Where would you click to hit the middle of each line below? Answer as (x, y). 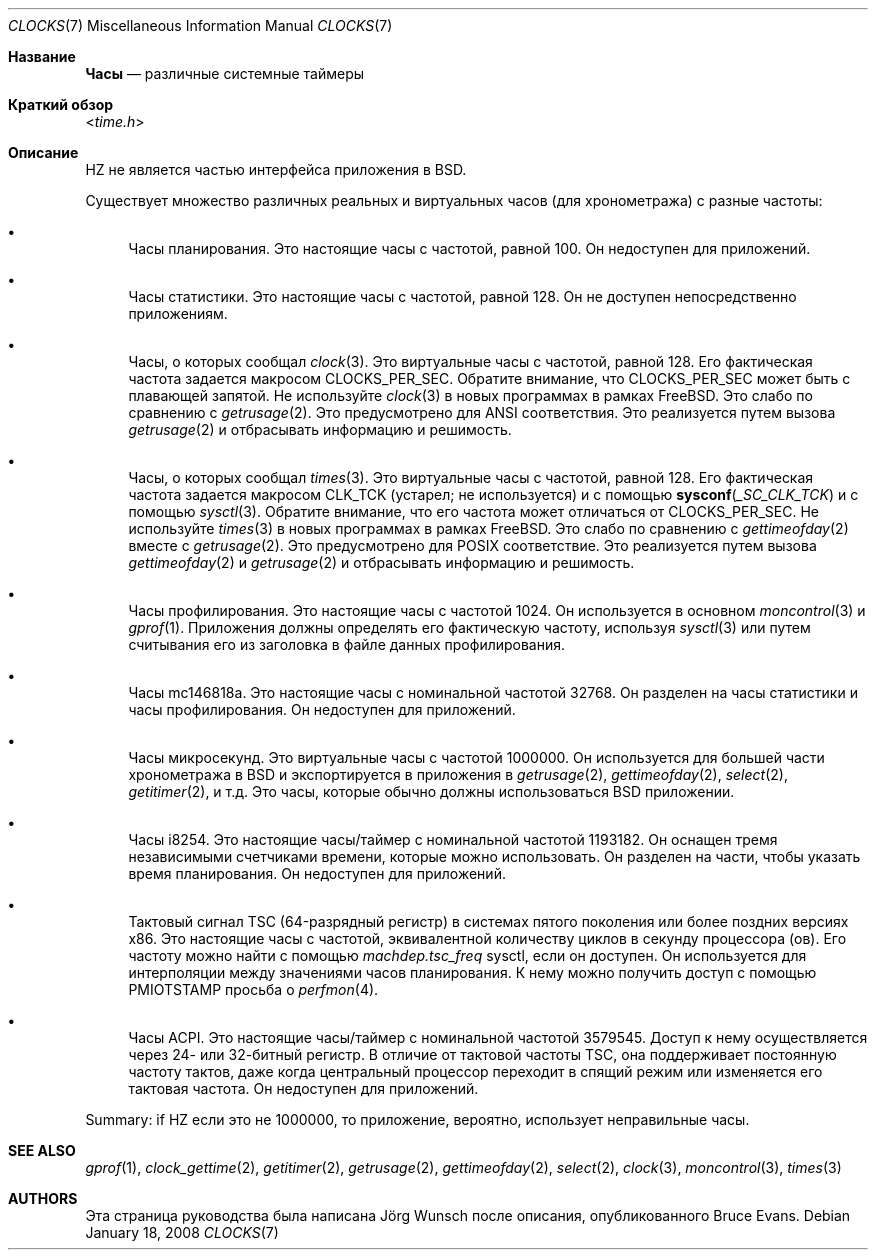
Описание (43, 152)
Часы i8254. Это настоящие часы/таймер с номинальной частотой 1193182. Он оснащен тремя (453, 839)
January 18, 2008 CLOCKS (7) (182, 1232)
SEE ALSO (42, 1150)
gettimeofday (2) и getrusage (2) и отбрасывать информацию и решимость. (381, 562)
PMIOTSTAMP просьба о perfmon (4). (253, 989)
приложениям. (178, 313)
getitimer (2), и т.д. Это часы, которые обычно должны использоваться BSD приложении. (431, 791)
